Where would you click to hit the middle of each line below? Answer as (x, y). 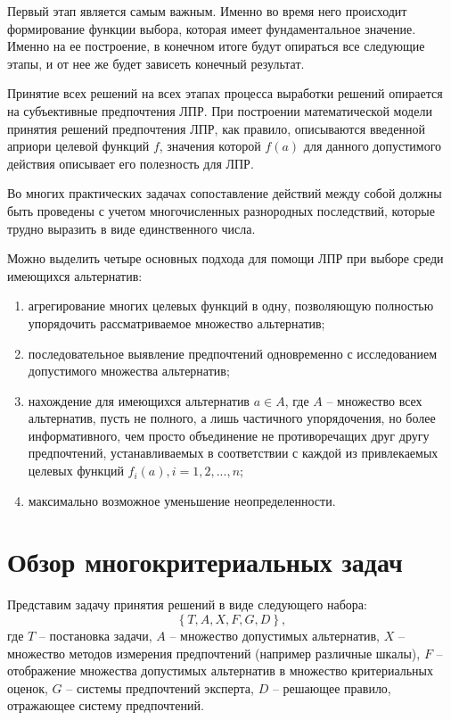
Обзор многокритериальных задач (205, 562)
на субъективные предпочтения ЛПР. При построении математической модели (220, 110)
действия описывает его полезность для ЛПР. (131, 163)
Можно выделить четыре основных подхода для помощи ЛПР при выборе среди (225, 258)
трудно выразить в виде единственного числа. (131, 228)
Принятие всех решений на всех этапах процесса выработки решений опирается (225, 93)
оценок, (28, 687)
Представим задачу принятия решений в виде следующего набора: (187, 604)
